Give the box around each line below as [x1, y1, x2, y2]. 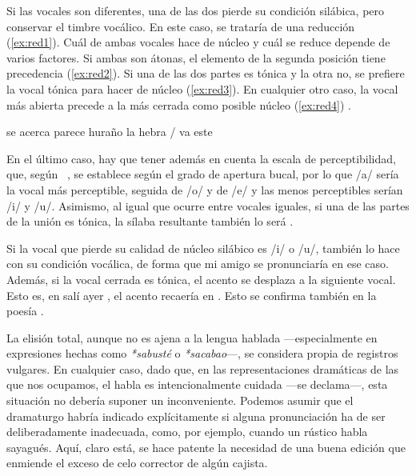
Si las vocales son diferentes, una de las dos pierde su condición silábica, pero [6, 2, 385, 18]
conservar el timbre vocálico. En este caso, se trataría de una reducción [6, 18, 355, 34]
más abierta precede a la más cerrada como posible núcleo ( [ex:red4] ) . [6, 96, 351, 113]
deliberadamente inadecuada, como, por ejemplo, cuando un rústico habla [6, 423, 368, 440]
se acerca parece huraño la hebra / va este [6, 123, 213, 140]
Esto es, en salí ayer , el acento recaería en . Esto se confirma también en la [6, 286, 377, 303]
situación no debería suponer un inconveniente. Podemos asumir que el [6, 392, 354, 409]
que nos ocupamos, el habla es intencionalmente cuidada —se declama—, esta [6, 376, 388, 393]
